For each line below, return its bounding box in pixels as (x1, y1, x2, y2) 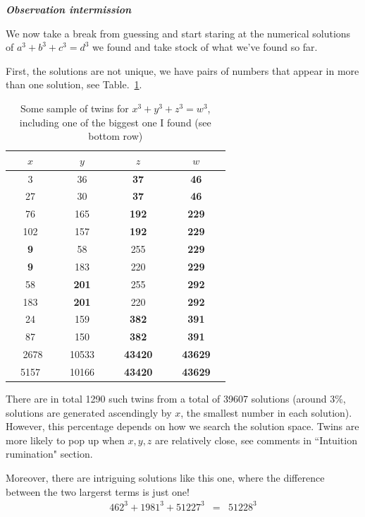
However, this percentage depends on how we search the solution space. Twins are (6, 419, 359, 434)
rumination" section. (6, 446, 93, 461)
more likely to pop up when (6, 432, 125, 447)
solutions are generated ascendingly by (6, 405, 172, 420)
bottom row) (88, 129, 143, 143)
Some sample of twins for (20, 100, 129, 115)
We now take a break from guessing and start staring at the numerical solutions (6, 25, 351, 40)
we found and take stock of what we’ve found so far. (92, 40, 318, 54)
